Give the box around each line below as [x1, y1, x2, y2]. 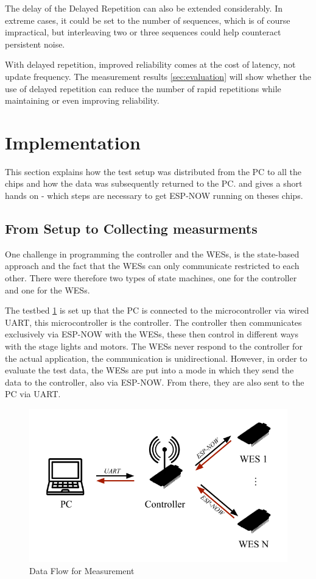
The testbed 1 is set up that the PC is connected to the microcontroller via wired [5, 304, 309, 317]
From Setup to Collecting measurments [5, 219, 258, 238]
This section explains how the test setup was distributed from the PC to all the [5, 165, 301, 178]
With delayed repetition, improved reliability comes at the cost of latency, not [5, 58, 296, 71]
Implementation [5, 129, 141, 154]
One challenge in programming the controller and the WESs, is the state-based [5, 247, 300, 260]
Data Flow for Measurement [29, 564, 135, 577]
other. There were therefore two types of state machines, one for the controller [5, 272, 297, 284]
